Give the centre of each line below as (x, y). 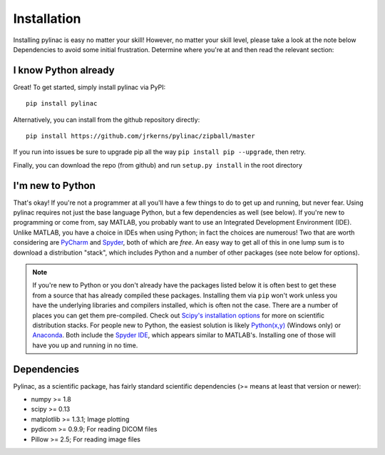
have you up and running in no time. (85, 345)
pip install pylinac (62, 104)
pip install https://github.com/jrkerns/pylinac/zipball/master (141, 136)
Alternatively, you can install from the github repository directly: (107, 119)
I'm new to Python (54, 185)
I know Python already (64, 70)
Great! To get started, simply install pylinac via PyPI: (89, 87)
